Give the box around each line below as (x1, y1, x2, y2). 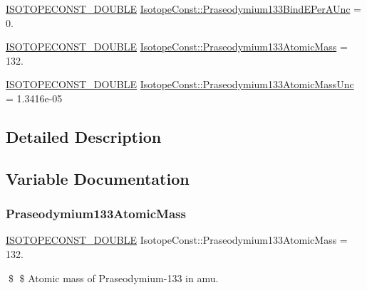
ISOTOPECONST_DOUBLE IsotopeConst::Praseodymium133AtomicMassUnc (6, 77, 354, 92)
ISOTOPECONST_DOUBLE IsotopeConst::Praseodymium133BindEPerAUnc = (6, 1, 361, 16)
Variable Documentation (6, 167, 190, 189)
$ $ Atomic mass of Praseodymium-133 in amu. (8, 270, 219, 285)
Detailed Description (6, 125, 162, 147)
